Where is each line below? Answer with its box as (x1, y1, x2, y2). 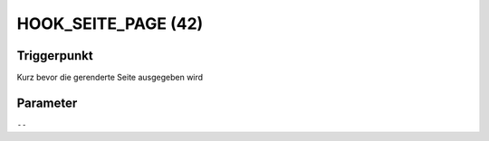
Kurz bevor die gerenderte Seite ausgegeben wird (16, 72, 204, 83)
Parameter (16, 95, 78, 110)
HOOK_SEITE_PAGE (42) (16, 14, 204, 33)
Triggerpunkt (16, 48, 94, 63)
